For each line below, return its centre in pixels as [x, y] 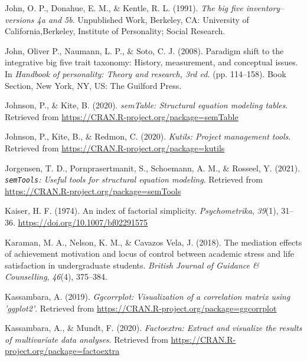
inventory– [265, 8]
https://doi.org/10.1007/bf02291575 [83, 222]
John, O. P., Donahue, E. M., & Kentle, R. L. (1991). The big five [124, 8]
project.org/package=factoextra [62, 351]
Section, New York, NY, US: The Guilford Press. [93, 85]
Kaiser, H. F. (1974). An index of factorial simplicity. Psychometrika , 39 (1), [142, 211]
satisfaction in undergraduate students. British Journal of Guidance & [132, 265]
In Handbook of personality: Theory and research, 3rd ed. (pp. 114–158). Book [146, 73]
